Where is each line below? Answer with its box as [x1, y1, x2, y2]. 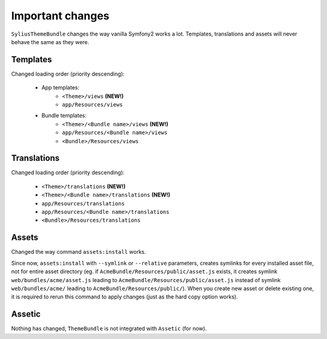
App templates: [41, 84, 80, 91]
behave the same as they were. [11, 38, 90, 45]
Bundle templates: [41, 112, 87, 119]
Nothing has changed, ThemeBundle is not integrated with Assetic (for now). [11, 325, 207, 332]
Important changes [11, 9, 110, 22]
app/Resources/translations [41, 200, 125, 207]
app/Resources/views [62, 102, 124, 108]
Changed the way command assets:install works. [11, 248, 147, 256]
